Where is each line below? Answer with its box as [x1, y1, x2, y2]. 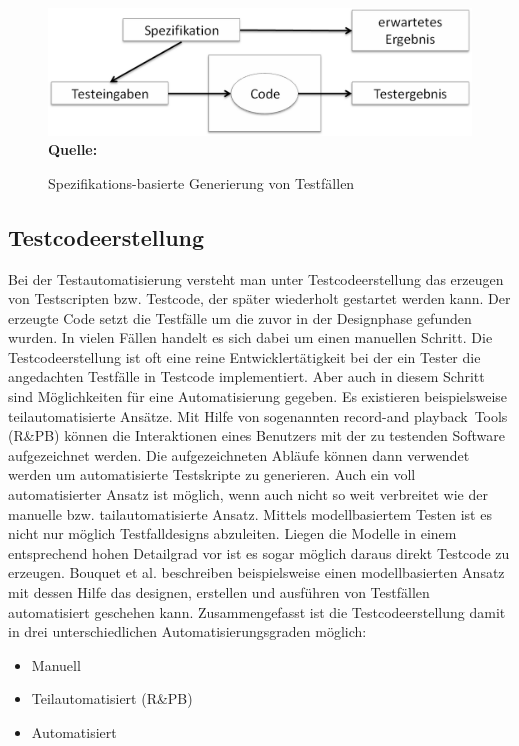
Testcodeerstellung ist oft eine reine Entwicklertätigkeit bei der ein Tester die [8, 346, 481, 367]
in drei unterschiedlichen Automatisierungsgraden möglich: [8, 621, 367, 642]
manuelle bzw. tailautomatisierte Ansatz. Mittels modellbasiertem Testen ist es [8, 503, 492, 524]
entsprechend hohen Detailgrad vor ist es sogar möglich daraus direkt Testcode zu [8, 542, 510, 563]
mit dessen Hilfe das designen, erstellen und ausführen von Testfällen [8, 582, 430, 603]
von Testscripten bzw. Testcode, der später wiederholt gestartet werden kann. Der [8, 288, 511, 309]
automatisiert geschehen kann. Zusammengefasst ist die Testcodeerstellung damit [8, 601, 506, 622]
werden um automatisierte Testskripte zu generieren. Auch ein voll [8, 464, 416, 485]
